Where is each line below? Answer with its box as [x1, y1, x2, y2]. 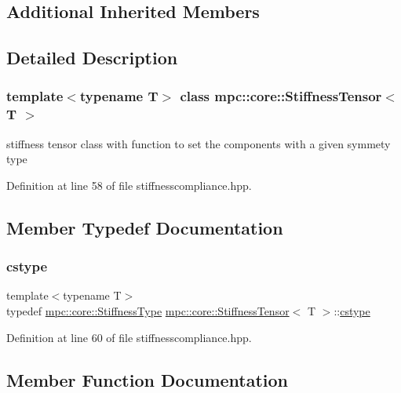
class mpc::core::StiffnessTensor [180, 86, 382, 106]
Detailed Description [6, 45, 178, 70]
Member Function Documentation [6, 367, 289, 391]
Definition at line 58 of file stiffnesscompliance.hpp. [6, 176, 252, 193]
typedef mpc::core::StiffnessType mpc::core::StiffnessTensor [6, 303, 290, 319]
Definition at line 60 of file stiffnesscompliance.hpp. [6, 329, 252, 345]
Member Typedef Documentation [6, 215, 283, 239]
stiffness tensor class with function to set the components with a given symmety [6, 135, 391, 151]
